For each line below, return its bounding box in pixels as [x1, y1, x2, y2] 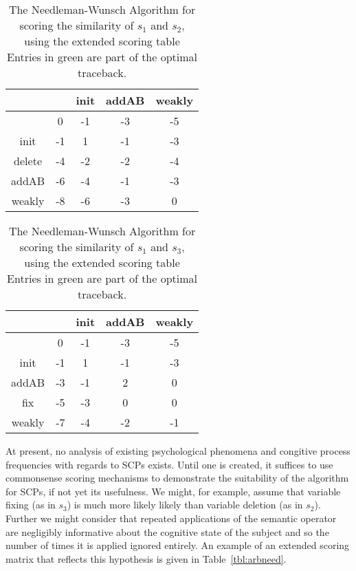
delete [14, 153, 42, 169]
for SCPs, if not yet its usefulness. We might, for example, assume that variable [5, 484, 341, 498]
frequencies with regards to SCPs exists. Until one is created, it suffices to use [5, 457, 333, 471]
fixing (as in [5, 497, 56, 512]
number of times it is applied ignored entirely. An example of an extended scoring [5, 538, 350, 552]
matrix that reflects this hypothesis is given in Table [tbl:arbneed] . [5, 551, 287, 565]
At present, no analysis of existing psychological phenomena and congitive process [5, 444, 351, 457]
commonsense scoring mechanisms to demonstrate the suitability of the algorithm [5, 471, 349, 485]
